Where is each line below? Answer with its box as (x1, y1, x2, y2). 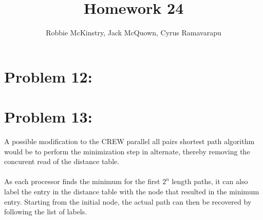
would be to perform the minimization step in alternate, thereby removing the (4, 146, 250, 156)
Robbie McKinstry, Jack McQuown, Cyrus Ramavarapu (46, 27, 221, 38)
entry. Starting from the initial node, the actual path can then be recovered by (4, 196, 252, 207)
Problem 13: (4, 106, 92, 127)
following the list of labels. (4, 206, 87, 217)
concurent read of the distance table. (4, 156, 120, 167)
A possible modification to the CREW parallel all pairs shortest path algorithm (4, 136, 255, 147)
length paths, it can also (172, 176, 248, 187)
